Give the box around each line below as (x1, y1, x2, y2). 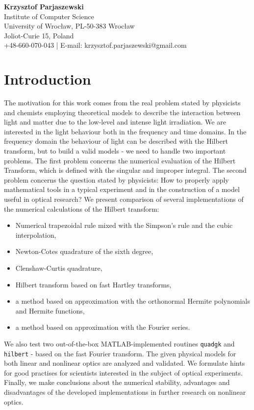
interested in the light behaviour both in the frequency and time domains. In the (4, 126, 247, 136)
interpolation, (15, 229, 56, 240)
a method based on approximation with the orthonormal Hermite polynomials (15, 296, 250, 306)
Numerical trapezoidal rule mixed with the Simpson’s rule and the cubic (15, 220, 233, 230)
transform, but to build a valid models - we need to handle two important (4, 146, 226, 156)
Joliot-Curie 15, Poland (4, 30, 74, 40)
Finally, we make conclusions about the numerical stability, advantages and (4, 377, 230, 387)
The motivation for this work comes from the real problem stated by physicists (4, 97, 241, 108)
